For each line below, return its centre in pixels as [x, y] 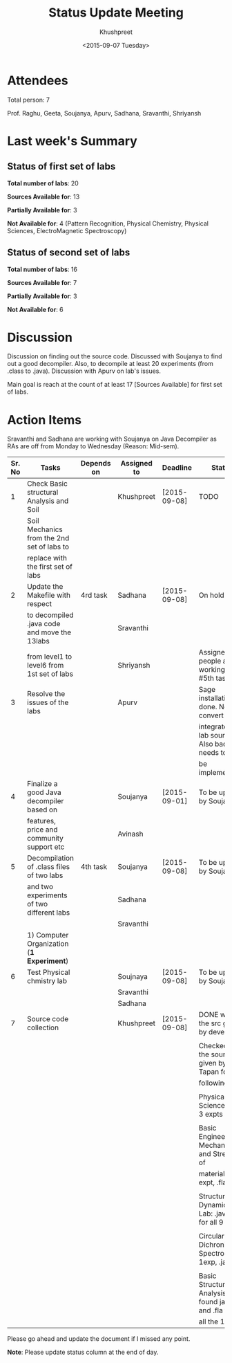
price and [42, 830]
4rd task [94, 595]
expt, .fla [213, 1182]
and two [40, 887]
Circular [211, 1236]
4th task [94, 867]
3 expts [211, 1114]
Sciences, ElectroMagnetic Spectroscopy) [67, 230]
